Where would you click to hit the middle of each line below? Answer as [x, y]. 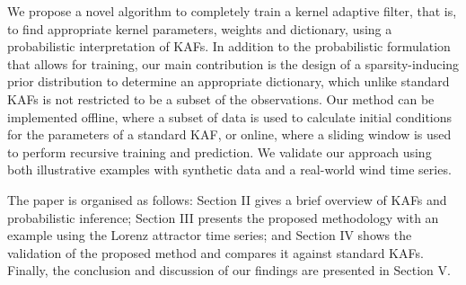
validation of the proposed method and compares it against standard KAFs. [215, 252]
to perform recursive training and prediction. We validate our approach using [220, 151]
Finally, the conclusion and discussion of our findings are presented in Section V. [229, 270]
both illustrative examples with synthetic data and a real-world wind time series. [229, 169]
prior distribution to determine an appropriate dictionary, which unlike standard [229, 81]
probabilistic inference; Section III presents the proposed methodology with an [223, 217]
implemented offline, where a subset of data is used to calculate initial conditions [230, 116]
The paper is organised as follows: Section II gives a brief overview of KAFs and [227, 199]
